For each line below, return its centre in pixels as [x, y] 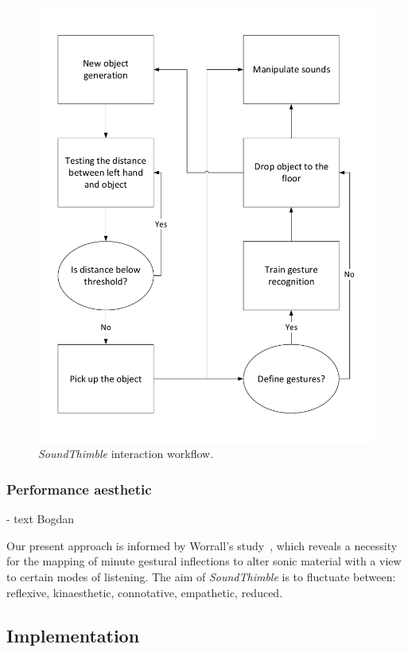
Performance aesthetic [79, 489]
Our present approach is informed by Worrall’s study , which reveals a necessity [202, 545]
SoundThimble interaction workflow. [126, 454]
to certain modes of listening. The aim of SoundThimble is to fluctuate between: [201, 577]
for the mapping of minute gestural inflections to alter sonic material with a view [204, 561]
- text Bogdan [40, 519]
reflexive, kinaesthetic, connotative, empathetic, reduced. [145, 592]
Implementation [73, 635]
